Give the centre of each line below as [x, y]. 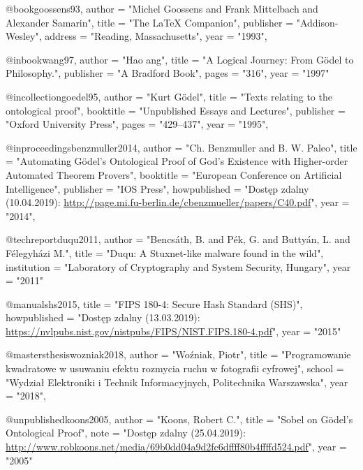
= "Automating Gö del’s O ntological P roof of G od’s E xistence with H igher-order [177, 161]
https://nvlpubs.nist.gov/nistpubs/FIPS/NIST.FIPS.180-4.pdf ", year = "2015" [173, 331]
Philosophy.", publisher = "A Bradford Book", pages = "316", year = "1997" [168, 73]
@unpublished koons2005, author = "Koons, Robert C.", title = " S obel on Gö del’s [179, 419]
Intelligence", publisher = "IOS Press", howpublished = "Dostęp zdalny [157, 188]
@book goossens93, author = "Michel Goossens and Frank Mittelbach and [162, 8]
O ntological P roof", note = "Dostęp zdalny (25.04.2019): [126, 433]
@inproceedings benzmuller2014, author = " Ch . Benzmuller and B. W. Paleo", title [181, 147]
